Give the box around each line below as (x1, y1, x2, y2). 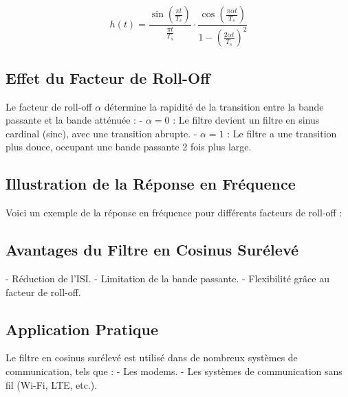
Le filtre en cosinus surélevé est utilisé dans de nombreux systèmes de (6, 350, 298, 365)
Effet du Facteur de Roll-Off (6, 67, 210, 88)
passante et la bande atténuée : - (6, 113, 143, 127)
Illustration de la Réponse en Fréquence (6, 173, 296, 194)
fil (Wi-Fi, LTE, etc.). (6, 377, 98, 392)
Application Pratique (6, 318, 159, 339)
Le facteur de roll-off (6, 99, 92, 113)
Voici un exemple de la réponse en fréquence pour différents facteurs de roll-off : (6, 205, 342, 220)
